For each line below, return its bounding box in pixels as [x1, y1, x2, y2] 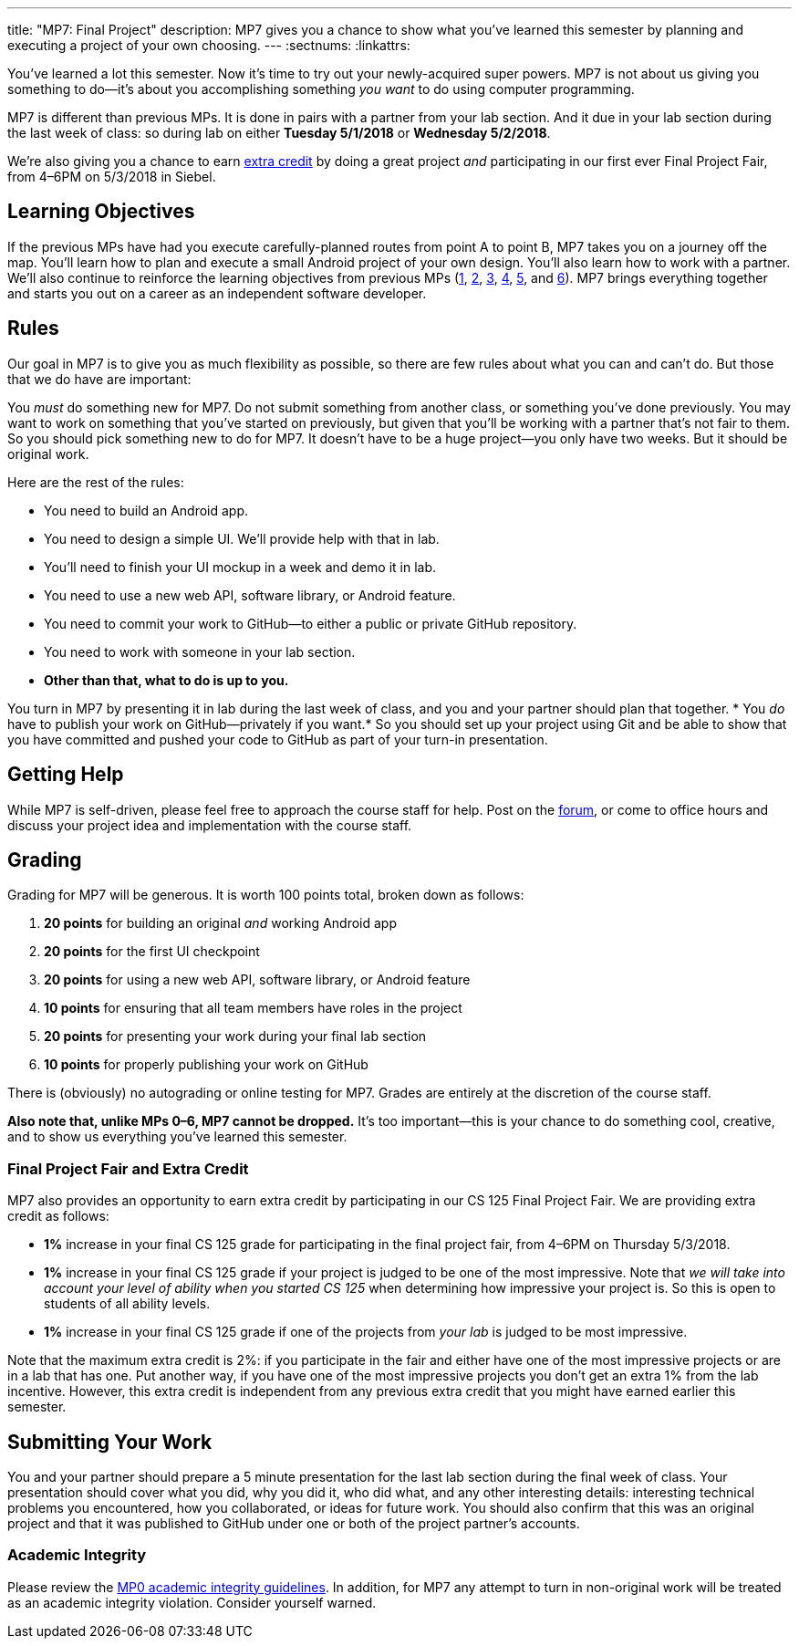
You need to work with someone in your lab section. [44, 643, 356, 660]
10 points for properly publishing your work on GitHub [44, 1057, 368, 1073]
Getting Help [7, 763, 124, 787]
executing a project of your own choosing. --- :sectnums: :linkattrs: [7, 37, 410, 53]
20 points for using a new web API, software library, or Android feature [44, 972, 471, 988]
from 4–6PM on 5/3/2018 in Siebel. [7, 169, 216, 184]
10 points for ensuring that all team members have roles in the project [44, 1000, 462, 1016]
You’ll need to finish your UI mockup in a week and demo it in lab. [44, 558, 436, 575]
